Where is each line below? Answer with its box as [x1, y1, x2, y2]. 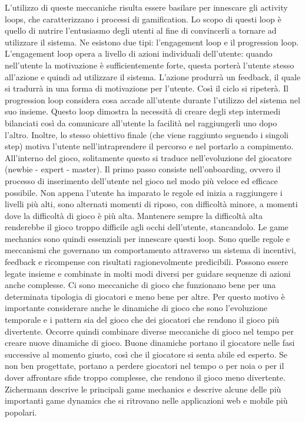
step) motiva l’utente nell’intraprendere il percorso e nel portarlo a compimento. [5, 140, 294, 152]
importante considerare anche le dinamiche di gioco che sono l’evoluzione [5, 302, 267, 314]
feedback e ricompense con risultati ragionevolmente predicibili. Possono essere [5, 256, 289, 268]
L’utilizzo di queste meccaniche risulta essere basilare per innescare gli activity [5, 1, 288, 13]
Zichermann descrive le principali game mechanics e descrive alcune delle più [5, 382, 281, 395]
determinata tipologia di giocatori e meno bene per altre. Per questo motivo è [5, 290, 285, 302]
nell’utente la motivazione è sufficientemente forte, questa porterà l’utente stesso [5, 58, 294, 71]
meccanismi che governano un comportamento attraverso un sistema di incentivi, [5, 244, 296, 256]
